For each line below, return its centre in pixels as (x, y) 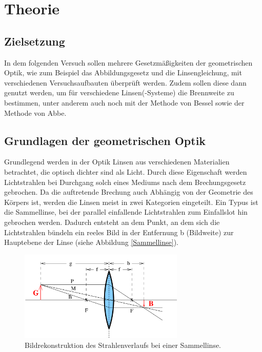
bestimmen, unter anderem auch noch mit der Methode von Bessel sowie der (124, 102)
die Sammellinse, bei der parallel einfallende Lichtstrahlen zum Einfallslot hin (126, 212)
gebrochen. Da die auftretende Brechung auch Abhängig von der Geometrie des (129, 192)
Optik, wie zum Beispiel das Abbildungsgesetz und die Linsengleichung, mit (123, 73)
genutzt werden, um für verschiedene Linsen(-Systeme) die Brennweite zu (119, 92)
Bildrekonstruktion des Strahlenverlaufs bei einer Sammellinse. (123, 345)
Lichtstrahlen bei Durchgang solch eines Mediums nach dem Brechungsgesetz (125, 182)
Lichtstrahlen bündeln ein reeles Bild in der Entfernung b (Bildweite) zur (119, 232)
